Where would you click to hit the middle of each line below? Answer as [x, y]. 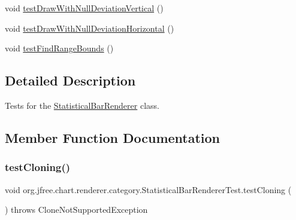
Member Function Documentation [113, 137]
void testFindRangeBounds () [59, 48]
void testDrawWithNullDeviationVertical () [84, 8]
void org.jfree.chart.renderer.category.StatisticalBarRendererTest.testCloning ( [148, 189]
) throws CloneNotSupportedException [76, 210]
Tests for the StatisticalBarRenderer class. [82, 105]
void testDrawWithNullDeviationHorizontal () [90, 28]
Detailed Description [70, 80]
